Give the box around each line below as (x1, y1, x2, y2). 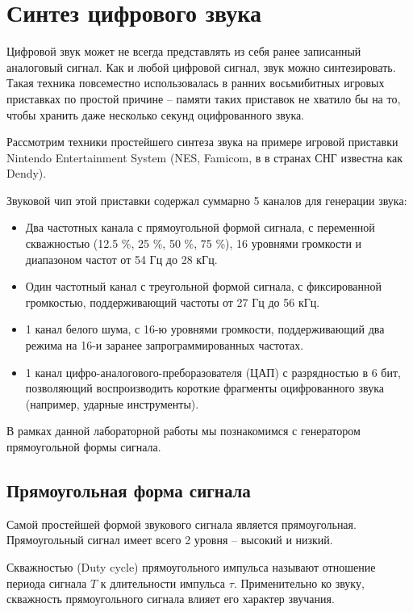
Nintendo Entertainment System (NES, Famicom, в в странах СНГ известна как (6, 149, 403, 166)
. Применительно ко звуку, (233, 574, 365, 591)
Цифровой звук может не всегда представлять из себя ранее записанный (6, 43, 361, 60)
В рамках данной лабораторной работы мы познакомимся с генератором (6, 422, 361, 439)
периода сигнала (6, 574, 87, 591)
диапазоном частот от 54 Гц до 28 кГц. (25, 250, 218, 267)
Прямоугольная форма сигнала (6, 477, 251, 502)
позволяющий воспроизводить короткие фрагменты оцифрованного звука (25, 379, 384, 396)
